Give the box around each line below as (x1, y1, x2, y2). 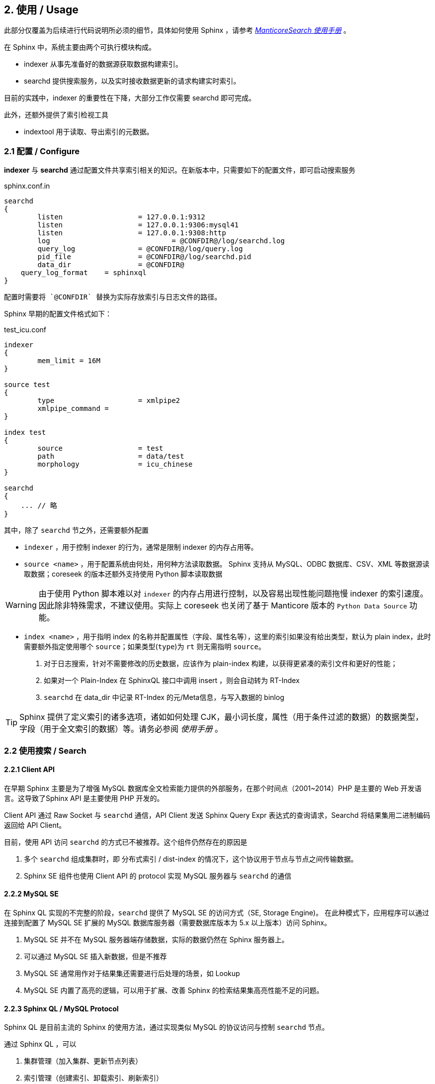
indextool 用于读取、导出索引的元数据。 (24, 127, 154, 136)
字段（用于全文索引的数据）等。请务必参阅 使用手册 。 (19, 724, 223, 734)
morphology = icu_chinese (37, 460, 193, 469)
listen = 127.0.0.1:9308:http (37, 229, 226, 237)
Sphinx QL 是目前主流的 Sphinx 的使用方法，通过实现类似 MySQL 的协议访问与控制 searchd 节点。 (4, 1023, 329, 1032)
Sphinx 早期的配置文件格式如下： (4, 309, 112, 318)
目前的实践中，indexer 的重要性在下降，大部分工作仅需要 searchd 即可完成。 (4, 94, 256, 102)
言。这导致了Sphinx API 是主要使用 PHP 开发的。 (4, 793, 164, 802)
